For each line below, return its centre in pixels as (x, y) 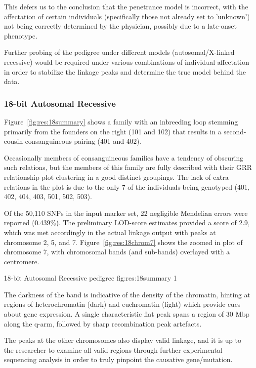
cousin (14, 141)
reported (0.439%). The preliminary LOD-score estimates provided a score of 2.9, (127, 223)
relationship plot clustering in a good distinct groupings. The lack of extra (116, 177)
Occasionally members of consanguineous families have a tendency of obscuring (124, 157)
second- (235, 131)
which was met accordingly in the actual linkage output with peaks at (110, 232)
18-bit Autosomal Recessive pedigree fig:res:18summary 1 (90, 278)
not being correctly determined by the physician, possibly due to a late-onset (120, 26)
